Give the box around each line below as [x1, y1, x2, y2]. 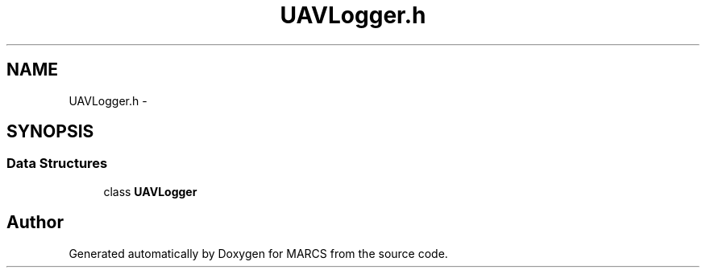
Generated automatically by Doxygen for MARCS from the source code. [69, 246, 448, 260]
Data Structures [6, 155, 108, 172]
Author [6, 212, 64, 233]
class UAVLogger [103, 184, 197, 198]
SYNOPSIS [6, 121, 94, 142]
